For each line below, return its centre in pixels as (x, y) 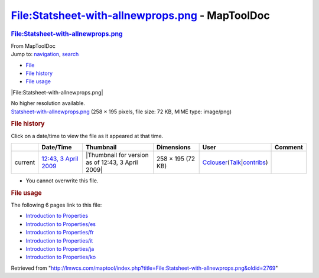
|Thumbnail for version (117, 155)
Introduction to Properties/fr (60, 233)
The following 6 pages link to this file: (56, 205)
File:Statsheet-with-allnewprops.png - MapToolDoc (140, 15)
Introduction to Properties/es (61, 224)
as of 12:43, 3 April (112, 162)
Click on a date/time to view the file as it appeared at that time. (87, 136)
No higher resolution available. (48, 103)
